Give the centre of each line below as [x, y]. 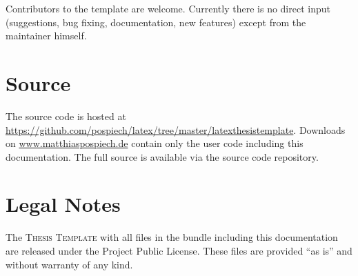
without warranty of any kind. [69, 264]
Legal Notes [63, 204]
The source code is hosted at [66, 116]
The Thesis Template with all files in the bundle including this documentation [172, 237]
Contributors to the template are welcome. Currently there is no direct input [168, 8]
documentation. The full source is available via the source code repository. [162, 156]
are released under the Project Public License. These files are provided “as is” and [179, 250]
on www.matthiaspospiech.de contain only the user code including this [155, 143]
